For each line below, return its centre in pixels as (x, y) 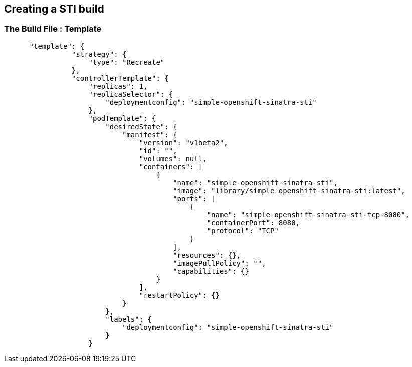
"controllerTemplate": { (120, 78)
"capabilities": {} (211, 271)
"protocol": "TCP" (243, 231)
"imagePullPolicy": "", (220, 263)
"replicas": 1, (118, 86)
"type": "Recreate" (127, 62)
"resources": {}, (207, 255)
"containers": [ (171, 166)
